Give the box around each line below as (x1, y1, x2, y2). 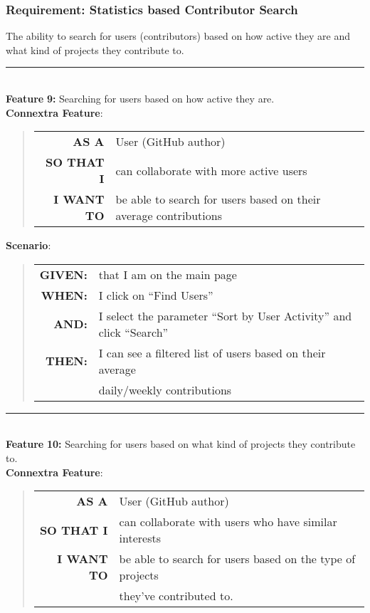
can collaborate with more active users (115, 162, 307, 179)
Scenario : (6, 238, 51, 253)
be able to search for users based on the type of (119, 550, 356, 567)
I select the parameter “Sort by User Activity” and (98, 307, 352, 324)
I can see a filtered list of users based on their (98, 344, 326, 361)
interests (119, 530, 161, 547)
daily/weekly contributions (98, 381, 232, 398)
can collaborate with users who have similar (119, 513, 337, 530)
